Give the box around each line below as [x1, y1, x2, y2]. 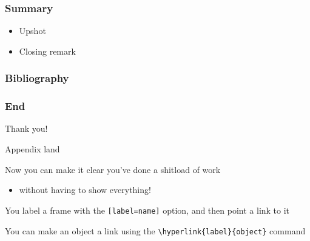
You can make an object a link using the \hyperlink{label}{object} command [5, 224, 306, 237]
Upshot [19, 24, 46, 37]
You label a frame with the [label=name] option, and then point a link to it [5, 203, 290, 216]
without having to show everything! [19, 183, 151, 196]
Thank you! [5, 122, 48, 135]
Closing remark [19, 44, 76, 57]
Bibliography [5, 70, 69, 86]
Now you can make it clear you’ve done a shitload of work [5, 163, 221, 175]
